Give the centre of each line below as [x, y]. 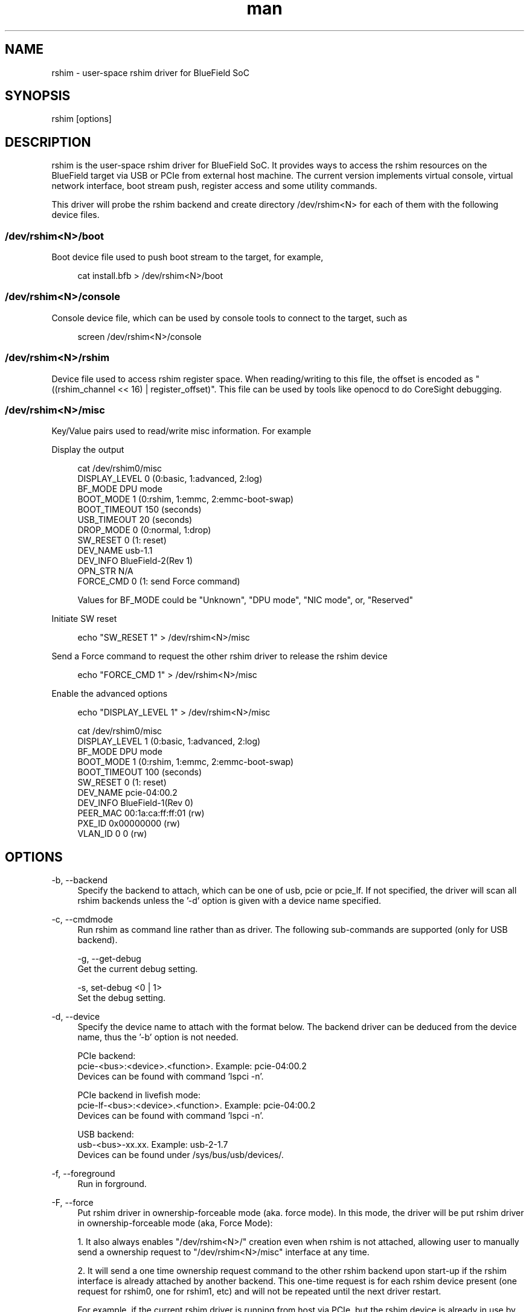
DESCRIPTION [48, 142]
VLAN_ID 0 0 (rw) [112, 834]
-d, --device [76, 1017]
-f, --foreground [83, 1174]
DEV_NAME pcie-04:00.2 [127, 793]
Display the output [88, 450]
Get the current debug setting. [138, 969]
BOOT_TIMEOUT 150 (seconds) [139, 510]
